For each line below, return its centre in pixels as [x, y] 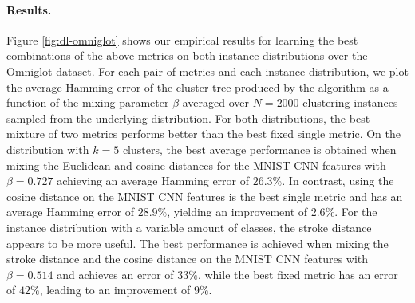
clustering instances [350, 102]
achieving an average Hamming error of [153, 181]
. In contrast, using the [338, 181]
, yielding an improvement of [237, 212]
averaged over [216, 102]
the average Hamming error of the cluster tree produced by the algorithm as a [198, 87]
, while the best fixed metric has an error [298, 274]
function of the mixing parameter [88, 102]
